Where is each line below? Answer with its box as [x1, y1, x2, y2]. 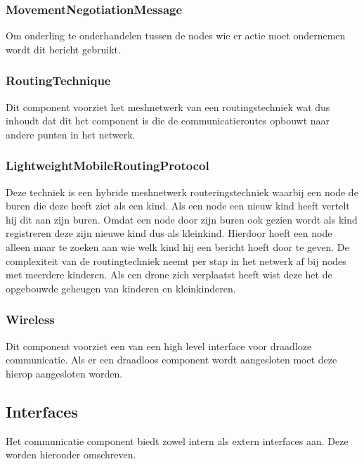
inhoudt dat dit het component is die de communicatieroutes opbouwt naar [6, 113, 330, 128]
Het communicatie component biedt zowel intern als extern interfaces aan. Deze [6, 433, 349, 448]
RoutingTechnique [6, 72, 111, 89]
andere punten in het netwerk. [6, 127, 136, 141]
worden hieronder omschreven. [6, 447, 136, 462]
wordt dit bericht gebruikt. [6, 41, 121, 56]
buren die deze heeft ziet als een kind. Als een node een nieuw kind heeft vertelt [6, 198, 350, 213]
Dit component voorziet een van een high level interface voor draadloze [6, 338, 312, 353]
